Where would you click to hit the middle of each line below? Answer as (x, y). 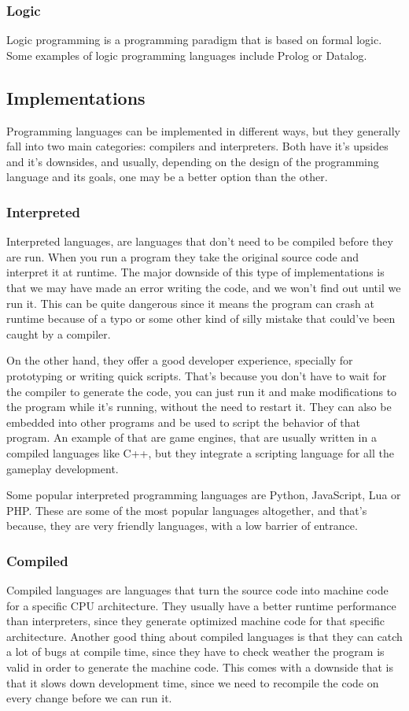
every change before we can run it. (89, 698)
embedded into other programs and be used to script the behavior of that (184, 422)
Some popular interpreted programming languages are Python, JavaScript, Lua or (204, 495)
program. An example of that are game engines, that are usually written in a (192, 437)
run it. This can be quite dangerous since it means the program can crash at (191, 303)
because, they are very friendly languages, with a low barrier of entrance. (182, 526)
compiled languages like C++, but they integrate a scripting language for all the (201, 452)
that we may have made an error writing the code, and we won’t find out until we (204, 287)
